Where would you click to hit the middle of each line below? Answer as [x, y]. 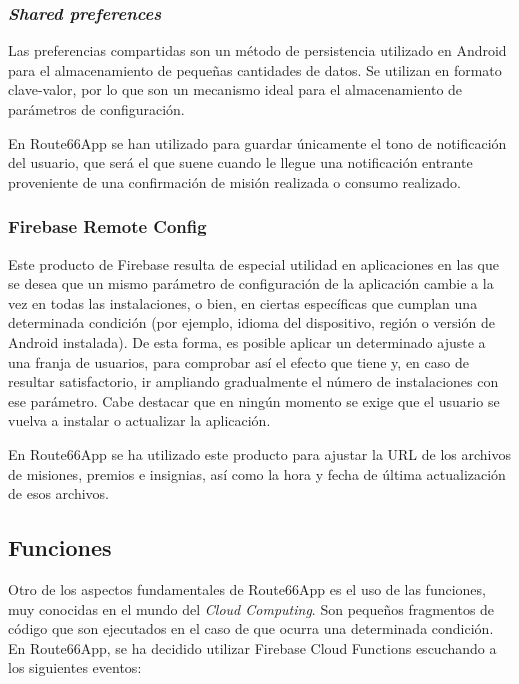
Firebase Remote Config [107, 226]
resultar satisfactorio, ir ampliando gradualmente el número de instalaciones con [253, 381]
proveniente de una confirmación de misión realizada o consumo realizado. [234, 181]
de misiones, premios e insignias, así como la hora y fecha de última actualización [257, 473]
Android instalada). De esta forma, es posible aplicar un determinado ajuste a [247, 341]
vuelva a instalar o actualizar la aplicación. [139, 420]
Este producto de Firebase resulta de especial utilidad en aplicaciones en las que [253, 263]
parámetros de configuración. [96, 109]
